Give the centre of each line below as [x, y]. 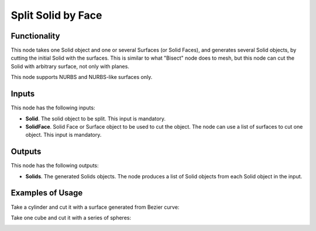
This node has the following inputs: [53, 108]
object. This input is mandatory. [63, 135]
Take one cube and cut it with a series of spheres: [71, 218]
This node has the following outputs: [55, 166]
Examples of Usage [47, 193]
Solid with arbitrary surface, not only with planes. [70, 66]
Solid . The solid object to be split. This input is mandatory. [96, 118]
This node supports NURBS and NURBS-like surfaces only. [82, 77]
